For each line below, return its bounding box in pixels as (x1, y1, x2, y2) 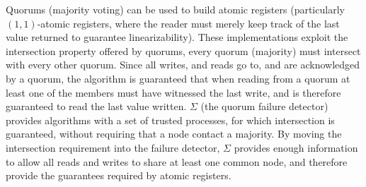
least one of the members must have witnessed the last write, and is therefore (6, 85, 341, 99)
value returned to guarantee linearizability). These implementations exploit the (6, 30, 348, 44)
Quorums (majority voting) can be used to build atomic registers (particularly (6, 2, 345, 16)
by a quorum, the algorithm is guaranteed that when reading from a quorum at (6, 71, 350, 85)
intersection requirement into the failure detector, (6, 140, 220, 155)
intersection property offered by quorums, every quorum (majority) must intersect (6, 43, 361, 58)
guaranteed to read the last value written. (6, 99, 187, 114)
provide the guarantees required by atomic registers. (6, 168, 231, 183)
